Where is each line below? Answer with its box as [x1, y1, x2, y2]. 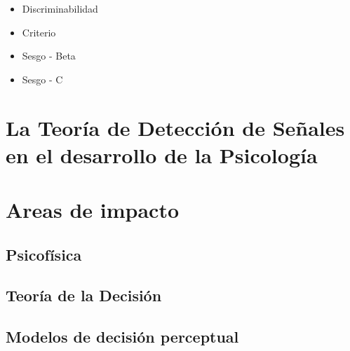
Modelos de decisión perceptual [6, 326, 239, 347]
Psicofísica [6, 243, 82, 265]
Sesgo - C [22, 71, 63, 86]
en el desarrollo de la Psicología [6, 140, 318, 169]
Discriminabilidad [22, 1, 98, 15]
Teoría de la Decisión [6, 284, 162, 306]
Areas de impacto [6, 195, 180, 224]
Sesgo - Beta [22, 48, 76, 63]
